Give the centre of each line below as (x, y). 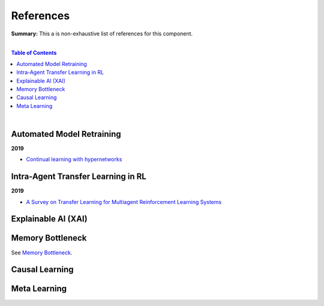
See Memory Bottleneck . (42, 253)
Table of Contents (34, 53)
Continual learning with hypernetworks (74, 160)
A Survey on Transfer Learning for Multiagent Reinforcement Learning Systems (124, 202)
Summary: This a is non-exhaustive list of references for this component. (102, 34)
